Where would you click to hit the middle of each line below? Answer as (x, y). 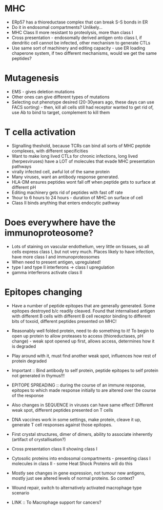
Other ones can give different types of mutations (61, 97)
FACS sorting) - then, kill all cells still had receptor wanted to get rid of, (83, 107)
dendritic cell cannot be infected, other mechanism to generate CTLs (81, 42)
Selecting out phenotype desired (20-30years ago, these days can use (83, 102)
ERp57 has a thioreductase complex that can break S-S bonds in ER (80, 22)
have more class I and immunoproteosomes (55, 256)
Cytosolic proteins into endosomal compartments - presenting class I (81, 458)
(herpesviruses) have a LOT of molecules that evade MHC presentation (83, 161)
